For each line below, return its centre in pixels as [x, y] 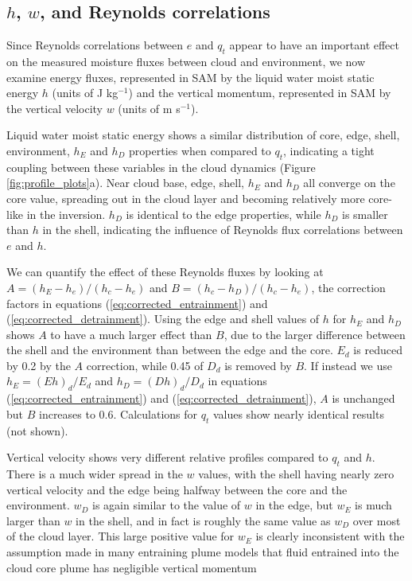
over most [377, 520]
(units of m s [149, 108]
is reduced [378, 350]
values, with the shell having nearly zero [296, 474]
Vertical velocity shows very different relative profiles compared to [167, 457]
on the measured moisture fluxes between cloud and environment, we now [186, 61]
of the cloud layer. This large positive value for [120, 536]
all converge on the [349, 183]
